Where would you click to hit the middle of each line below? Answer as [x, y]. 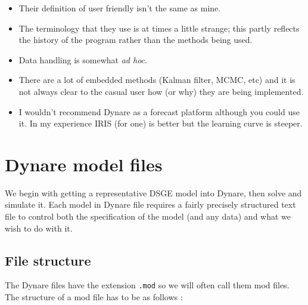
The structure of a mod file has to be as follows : [94, 297]
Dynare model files [84, 164]
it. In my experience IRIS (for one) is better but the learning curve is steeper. [161, 123]
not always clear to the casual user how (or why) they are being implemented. [161, 91]
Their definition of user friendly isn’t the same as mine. [120, 8]
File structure [48, 260]
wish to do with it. [39, 228]
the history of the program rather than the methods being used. [136, 40]
